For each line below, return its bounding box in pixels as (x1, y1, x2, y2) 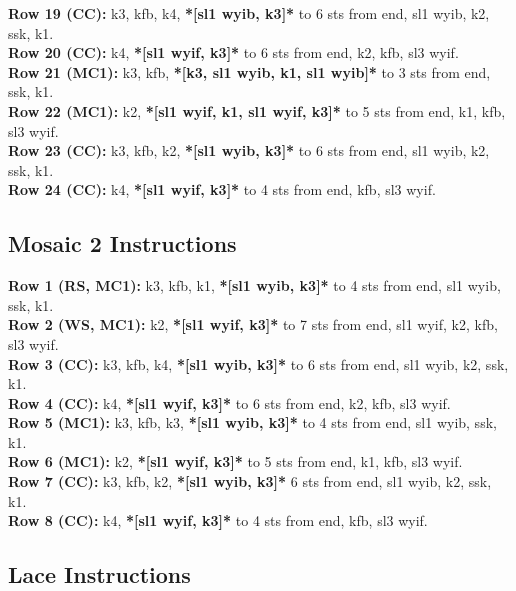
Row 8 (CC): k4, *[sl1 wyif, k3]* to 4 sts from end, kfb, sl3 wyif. (8, 510, 428, 531)
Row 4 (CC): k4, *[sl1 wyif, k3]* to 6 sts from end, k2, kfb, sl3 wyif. (8, 392, 451, 413)
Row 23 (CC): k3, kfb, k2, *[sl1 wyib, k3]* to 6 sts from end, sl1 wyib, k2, (8, 140, 490, 161)
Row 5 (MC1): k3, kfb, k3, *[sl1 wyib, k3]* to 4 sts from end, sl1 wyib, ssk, (8, 412, 497, 433)
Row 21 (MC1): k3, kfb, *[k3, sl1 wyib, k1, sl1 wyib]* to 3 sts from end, (8, 61, 491, 82)
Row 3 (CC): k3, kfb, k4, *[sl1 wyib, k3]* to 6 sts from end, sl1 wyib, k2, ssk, (8, 353, 509, 374)
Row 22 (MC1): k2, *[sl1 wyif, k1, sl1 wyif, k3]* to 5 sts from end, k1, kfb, (8, 100, 506, 121)
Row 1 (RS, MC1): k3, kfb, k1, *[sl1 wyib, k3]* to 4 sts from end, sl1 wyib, (8, 275, 501, 296)
